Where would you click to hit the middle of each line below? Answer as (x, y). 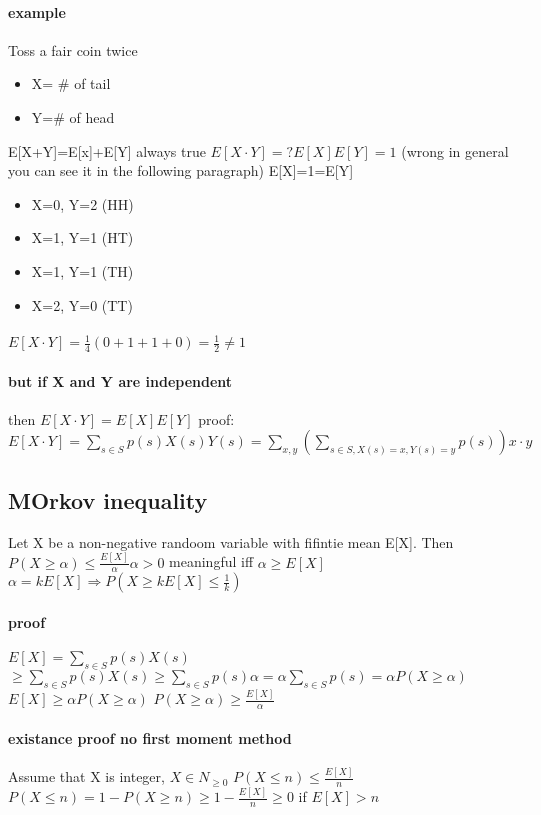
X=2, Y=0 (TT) (82, 304)
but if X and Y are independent (120, 380)
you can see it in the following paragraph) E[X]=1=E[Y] (181, 170)
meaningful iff (211, 561)
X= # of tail (71, 83)
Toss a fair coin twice (73, 49)
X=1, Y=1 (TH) (82, 270)
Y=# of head (73, 116)
